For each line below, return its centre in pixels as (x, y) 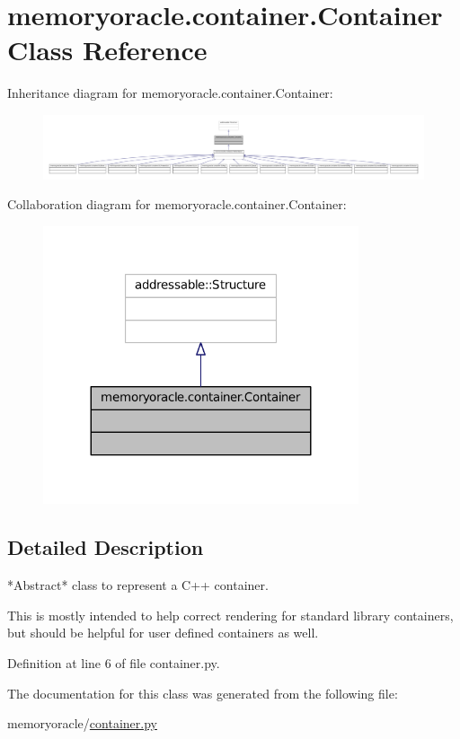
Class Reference (107, 50)
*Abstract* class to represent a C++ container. (138, 585)
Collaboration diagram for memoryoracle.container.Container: (177, 204)
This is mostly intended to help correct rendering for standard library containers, (230, 615)
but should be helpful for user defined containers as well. (163, 633)
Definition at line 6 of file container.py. (114, 663)
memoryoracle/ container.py (82, 723)
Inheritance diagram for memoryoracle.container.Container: (170, 93)
